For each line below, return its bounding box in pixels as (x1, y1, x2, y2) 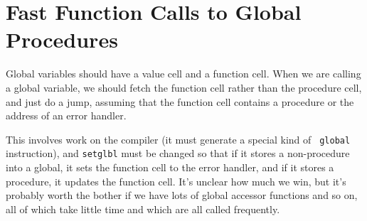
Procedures (6, 25, 118, 54)
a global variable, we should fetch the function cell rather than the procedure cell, (6, 80, 362, 95)
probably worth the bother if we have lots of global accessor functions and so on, (6, 188, 358, 203)
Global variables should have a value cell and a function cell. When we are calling (6, 66, 361, 81)
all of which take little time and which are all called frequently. (6, 201, 280, 216)
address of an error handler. (6, 108, 127, 123)
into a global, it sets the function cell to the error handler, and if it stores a (6, 160, 334, 174)
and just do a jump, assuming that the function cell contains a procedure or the (6, 94, 354, 109)
